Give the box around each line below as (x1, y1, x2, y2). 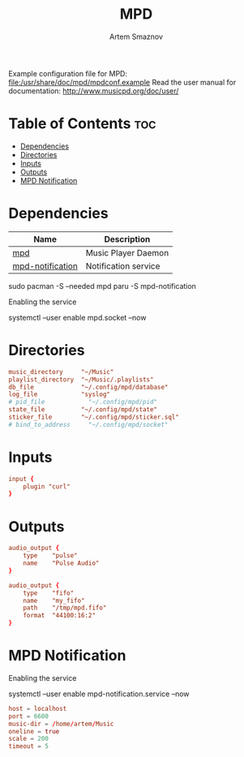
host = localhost (8, 704, 67, 712)
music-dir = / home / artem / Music (8, 720, 114, 728)
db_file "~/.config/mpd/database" (8, 383, 169, 391)
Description (104, 233, 151, 244)
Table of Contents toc (8, 114, 156, 133)
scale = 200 (8, 735, 49, 743)
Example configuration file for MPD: (8, 68, 128, 78)
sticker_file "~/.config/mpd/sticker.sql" (8, 413, 180, 421)
